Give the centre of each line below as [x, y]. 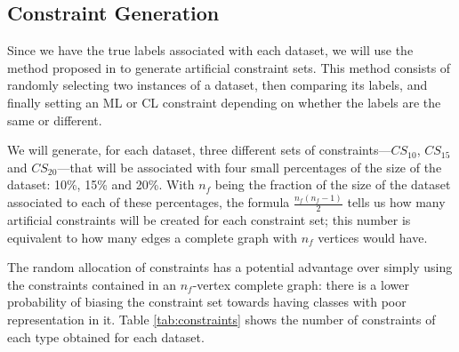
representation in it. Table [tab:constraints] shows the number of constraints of [221, 320]
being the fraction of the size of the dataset [333, 184]
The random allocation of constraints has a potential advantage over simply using [230, 267]
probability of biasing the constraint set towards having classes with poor [207, 302]
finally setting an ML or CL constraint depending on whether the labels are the [224, 102]
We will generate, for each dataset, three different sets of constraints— [199, 150]
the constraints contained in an [92, 284]
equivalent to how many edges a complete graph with [152, 237]
